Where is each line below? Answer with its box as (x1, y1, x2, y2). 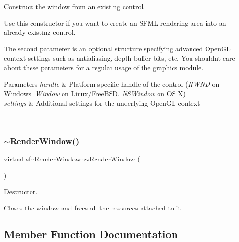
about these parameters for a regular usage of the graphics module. (4, 62, 204, 72)
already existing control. (4, 27, 76, 37)
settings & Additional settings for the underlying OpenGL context (4, 97, 200, 108)
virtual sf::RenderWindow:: (4, 154, 84, 164)
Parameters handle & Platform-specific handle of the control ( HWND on (4, 79, 220, 89)
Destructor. (4, 186, 38, 196)
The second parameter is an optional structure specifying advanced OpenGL (4, 43, 231, 53)
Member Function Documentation (4, 226, 178, 241)
